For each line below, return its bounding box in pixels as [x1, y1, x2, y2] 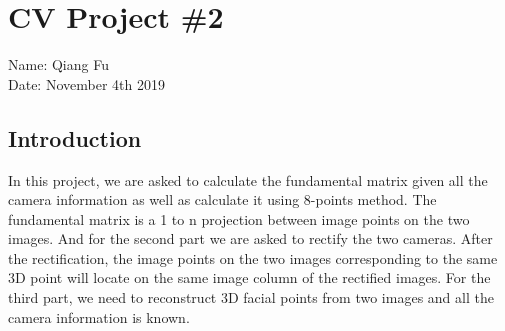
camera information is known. [8, 306, 190, 327]
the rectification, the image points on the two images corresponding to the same [8, 247, 498, 268]
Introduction [8, 122, 142, 153]
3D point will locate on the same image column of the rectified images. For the [8, 267, 491, 288]
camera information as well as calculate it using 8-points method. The [8, 189, 437, 210]
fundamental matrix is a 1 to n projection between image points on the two [8, 208, 470, 229]
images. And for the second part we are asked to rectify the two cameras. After [8, 228, 493, 249]
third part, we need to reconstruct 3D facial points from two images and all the [8, 287, 494, 308]
